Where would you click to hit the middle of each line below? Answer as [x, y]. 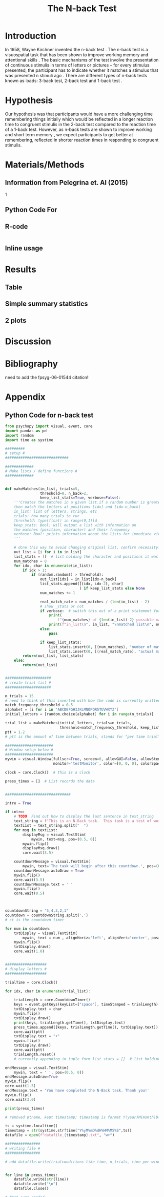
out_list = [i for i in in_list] [48, 552]
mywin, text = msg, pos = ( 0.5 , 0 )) [64, 839]
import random [20, 435]
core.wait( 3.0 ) [20, 1099]
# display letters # [26, 969]
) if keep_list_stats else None [112, 588]
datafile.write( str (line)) [41, 1179]
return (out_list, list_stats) [53, 656]
